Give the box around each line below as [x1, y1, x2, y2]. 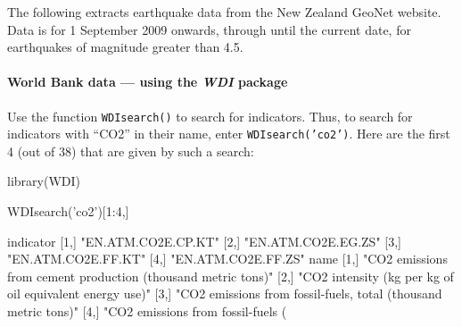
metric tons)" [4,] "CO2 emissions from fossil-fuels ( [7, 302, 287, 321]
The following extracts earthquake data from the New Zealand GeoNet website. [7, 3, 441, 21]
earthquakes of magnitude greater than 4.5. [7, 38, 243, 56]
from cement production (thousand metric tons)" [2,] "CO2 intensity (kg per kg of [7, 266, 454, 285]
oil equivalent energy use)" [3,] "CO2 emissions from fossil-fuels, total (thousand [7, 284, 442, 303]
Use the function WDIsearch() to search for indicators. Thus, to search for [7, 106, 413, 125]
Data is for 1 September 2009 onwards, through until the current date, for [7, 20, 411, 38]
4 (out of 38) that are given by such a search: [7, 141, 254, 160]
